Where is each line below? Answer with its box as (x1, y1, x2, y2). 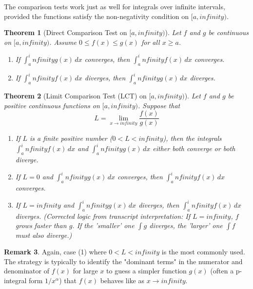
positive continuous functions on (4, 100, 100, 110)
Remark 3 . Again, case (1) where (4, 247, 107, 257)
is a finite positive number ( (30, 133, 113, 143)
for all (141, 37, 160, 47)
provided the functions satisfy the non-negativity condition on (4, 11, 189, 21)
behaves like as (100, 275, 145, 285)
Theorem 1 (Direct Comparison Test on (4, 27, 127, 38)
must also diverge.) (15, 230, 72, 240)
